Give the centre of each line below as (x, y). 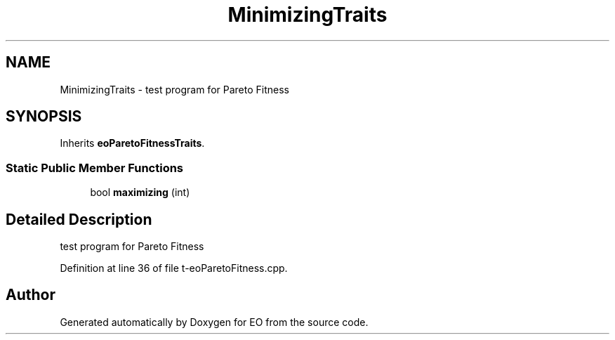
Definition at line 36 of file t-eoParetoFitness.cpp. (174, 268)
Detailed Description (79, 219)
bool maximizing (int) (140, 192)
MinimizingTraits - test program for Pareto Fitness (174, 89)
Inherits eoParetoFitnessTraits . (132, 143)
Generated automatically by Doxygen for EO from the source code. (214, 322)
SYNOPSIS (44, 117)
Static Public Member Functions (95, 168)
